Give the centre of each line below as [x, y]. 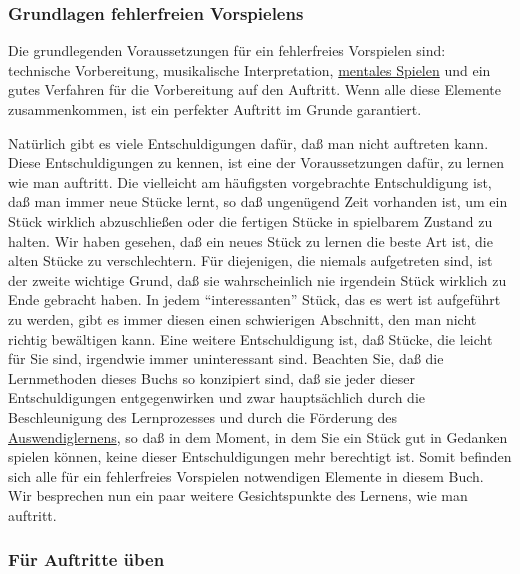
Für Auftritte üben [86, 559]
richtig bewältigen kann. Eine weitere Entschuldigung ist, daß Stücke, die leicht [250, 338]
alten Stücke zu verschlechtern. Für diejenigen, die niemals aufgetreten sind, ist [250, 260]
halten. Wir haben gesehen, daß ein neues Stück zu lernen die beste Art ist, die [250, 240]
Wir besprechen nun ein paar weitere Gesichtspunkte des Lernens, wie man [238, 495]
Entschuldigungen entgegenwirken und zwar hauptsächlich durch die [217, 397]
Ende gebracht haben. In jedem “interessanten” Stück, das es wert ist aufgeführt [254, 299]
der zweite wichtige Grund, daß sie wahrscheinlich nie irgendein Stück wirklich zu [257, 279]
